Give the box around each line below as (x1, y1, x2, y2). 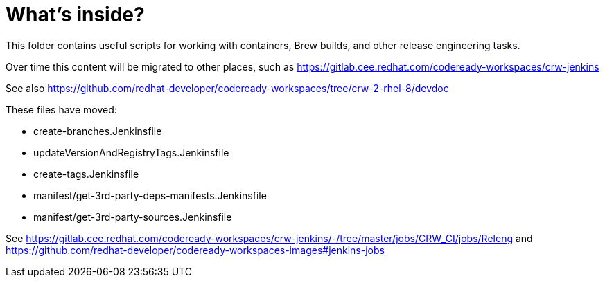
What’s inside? (6, 3, 145, 26)
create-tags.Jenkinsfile (33, 167, 139, 180)
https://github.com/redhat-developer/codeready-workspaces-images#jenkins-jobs (6, 244, 385, 256)
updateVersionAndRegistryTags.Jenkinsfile (33, 146, 229, 158)
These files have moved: (6, 103, 117, 116)
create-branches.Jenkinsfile (33, 125, 162, 137)
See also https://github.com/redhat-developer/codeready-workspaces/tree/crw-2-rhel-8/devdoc (6, 82, 449, 94)
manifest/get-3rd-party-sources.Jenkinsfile (33, 210, 232, 223)
